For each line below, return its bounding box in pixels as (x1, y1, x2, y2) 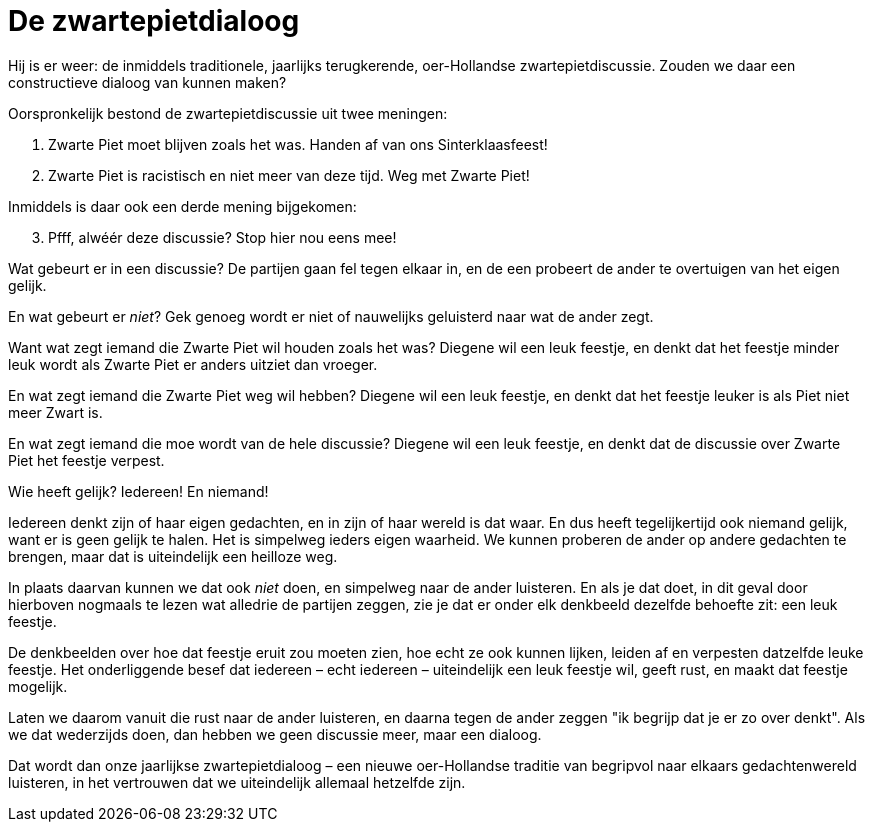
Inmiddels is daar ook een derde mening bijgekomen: (8, 197, 357, 215)
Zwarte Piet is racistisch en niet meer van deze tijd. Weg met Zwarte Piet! (48, 166, 530, 184)
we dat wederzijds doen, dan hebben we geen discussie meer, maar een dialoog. (8, 725, 542, 743)
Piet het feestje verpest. (8, 451, 165, 469)
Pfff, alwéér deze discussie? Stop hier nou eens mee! (48, 228, 397, 246)
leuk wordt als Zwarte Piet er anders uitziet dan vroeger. (8, 355, 378, 373)
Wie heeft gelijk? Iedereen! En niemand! (8, 482, 269, 500)
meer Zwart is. (8, 403, 103, 421)
